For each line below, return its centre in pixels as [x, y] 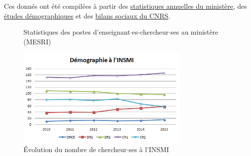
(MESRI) [37, 41]
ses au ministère [194, 32]
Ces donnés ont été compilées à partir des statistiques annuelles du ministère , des [125, 6]
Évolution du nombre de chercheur [75, 149]
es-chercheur [150, 32]
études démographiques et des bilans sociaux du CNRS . [87, 15]
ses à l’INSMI [149, 149]
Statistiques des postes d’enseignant [77, 32]
